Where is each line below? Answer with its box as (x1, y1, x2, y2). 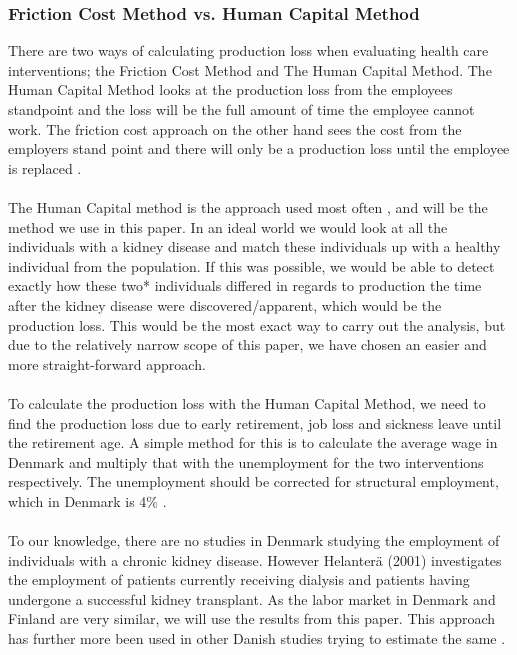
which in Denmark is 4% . (8, 490, 167, 511)
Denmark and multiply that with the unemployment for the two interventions (8, 451, 484, 472)
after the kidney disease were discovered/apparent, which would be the (8, 294, 442, 315)
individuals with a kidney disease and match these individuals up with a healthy (8, 236, 501, 257)
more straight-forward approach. (8, 353, 206, 374)
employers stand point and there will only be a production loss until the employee (8, 138, 510, 159)
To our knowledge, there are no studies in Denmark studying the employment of (8, 530, 500, 551)
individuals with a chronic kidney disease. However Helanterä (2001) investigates (8, 549, 502, 570)
